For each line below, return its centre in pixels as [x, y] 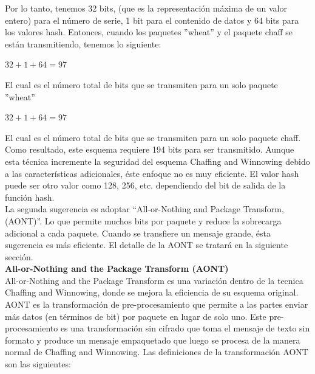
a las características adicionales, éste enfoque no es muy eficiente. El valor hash [152, 173]
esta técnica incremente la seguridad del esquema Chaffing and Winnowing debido [157, 161]
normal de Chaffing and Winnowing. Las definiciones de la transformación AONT [157, 352]
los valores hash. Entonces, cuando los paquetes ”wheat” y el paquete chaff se [149, 32]
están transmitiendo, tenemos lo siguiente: [83, 43]
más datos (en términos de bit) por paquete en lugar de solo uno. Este [136, 316]
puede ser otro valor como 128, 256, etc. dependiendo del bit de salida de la [145, 185]
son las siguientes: [38, 364]
